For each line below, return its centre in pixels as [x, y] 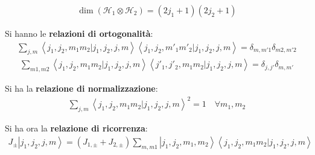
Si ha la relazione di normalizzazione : [81, 88]
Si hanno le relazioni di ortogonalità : [79, 33]
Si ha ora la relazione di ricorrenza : [76, 128]
